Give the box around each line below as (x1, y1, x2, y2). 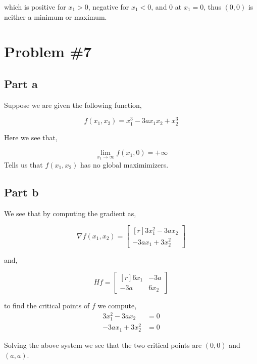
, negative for (88, 2, 129, 12)
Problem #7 (4, 41, 92, 62)
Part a (4, 75, 38, 91)
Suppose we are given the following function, (4, 99, 142, 110)
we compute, (97, 300, 137, 311)
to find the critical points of (4, 300, 90, 311)
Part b (4, 184, 39, 199)
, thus (203, 2, 221, 12)
